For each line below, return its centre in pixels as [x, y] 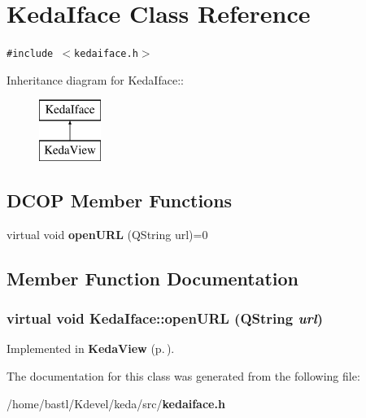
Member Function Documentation [153, 278]
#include [30, 54]
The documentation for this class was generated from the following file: [183, 375]
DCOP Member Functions [120, 200]
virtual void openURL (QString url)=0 [107, 234]
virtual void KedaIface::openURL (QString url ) [165, 318]
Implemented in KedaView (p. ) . [91, 348]
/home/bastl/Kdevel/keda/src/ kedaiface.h [116, 403]
